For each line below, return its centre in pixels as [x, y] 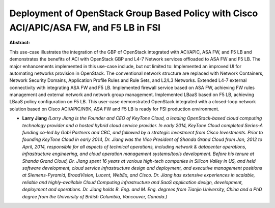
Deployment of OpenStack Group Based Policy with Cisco [134, 13]
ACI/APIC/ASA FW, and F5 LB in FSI [85, 27]
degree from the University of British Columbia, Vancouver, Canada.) [95, 196]
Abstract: [20, 43]
